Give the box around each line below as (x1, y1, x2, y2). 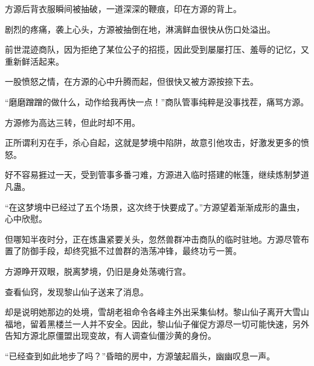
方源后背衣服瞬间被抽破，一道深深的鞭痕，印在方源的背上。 (5, 2, 242, 15)
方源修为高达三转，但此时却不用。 (5, 116, 140, 128)
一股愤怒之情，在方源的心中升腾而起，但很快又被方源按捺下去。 (5, 75, 258, 88)
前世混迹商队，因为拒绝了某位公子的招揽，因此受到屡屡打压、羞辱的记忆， (5, 43, 301, 56)
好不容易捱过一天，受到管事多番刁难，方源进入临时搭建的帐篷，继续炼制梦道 (5, 168, 309, 181)
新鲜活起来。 (13, 54, 64, 67)
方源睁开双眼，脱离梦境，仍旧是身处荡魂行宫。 (5, 264, 191, 277)
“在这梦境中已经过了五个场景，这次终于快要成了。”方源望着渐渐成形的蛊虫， (5, 200, 305, 213)
